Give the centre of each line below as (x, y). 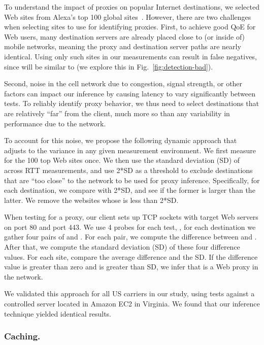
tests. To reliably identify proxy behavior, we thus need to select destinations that (131, 103)
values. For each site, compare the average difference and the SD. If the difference (131, 256)
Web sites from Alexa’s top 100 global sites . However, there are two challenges (128, 16)
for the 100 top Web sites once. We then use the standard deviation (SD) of (122, 160)
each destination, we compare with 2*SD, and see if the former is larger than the (130, 190)
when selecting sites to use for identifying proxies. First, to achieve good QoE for (130, 27)
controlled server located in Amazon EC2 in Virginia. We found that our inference (132, 304)
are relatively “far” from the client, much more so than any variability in (117, 113)
